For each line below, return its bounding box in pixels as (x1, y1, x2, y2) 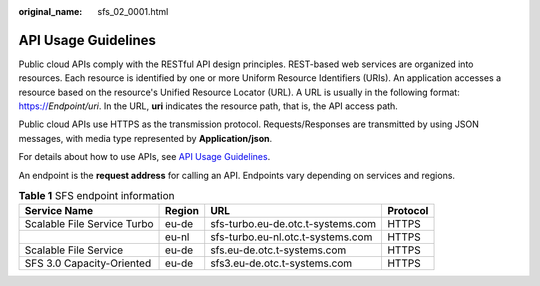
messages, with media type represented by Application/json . (18, 132, 273, 144)
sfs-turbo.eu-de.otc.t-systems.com (210, 217, 377, 231)
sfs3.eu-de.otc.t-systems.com (210, 256, 353, 270)
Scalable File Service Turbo (24, 217, 154, 231)
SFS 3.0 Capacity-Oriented (24, 256, 152, 270)
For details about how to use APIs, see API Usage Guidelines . (18, 151, 271, 163)
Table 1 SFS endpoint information (18, 189, 175, 203)
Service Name (24, 204, 94, 218)
